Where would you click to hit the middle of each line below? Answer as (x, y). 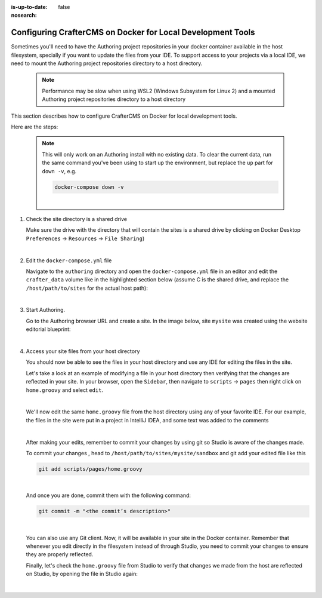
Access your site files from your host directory (83, 351)
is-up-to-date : (29, 7)
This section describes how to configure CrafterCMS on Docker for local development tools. (124, 116)
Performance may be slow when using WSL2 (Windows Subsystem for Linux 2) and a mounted (159, 91)
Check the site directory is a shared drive (77, 219)
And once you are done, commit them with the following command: (108, 495)
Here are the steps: (35, 127)
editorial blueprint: (48, 329)
